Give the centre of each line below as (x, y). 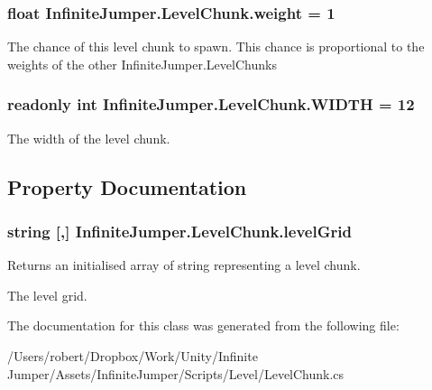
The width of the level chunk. (89, 138)
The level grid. (47, 295)
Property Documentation (127, 186)
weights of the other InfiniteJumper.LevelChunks (142, 64)
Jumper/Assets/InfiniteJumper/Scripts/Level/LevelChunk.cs (176, 373)
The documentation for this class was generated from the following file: (203, 325)
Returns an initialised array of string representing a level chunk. (184, 265)
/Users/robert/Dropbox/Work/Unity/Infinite (133, 356)
